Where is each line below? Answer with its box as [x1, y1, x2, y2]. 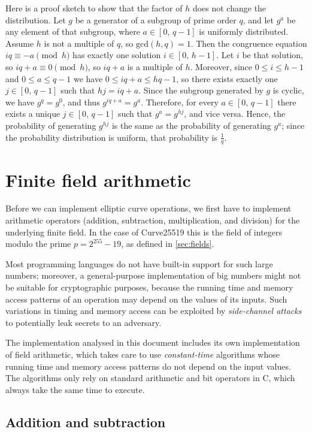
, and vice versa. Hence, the [184, 107, 286, 120]
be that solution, [242, 49, 304, 61]
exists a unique [5, 107, 60, 120]
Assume [5, 37, 34, 49]
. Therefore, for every [141, 95, 219, 108]
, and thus [62, 95, 100, 108]
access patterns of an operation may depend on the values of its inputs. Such [5, 292, 287, 305]
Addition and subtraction [5, 412, 166, 431]
